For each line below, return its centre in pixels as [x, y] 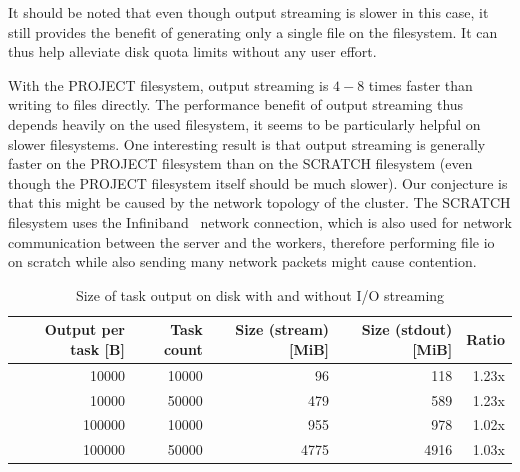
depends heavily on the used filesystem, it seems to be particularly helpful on [244, 123]
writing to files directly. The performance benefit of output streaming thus [236, 104]
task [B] [97, 348]
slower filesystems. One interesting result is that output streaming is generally [247, 143]
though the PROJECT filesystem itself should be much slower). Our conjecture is [258, 182]
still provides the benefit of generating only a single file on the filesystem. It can [253, 31]
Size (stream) [282, 329]
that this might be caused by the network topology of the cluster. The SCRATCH [259, 202]
